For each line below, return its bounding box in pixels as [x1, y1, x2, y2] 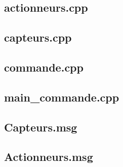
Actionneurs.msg [4, 149, 93, 164]
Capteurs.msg [4, 119, 77, 135]
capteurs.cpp [4, 29, 72, 45]
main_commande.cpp [4, 89, 119, 105]
